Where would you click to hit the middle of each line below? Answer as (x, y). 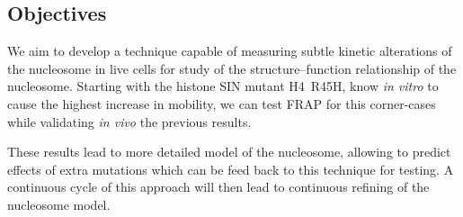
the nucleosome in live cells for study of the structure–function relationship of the (232, 68)
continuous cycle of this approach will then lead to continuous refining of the (218, 187)
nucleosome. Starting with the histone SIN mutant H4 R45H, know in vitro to (223, 86)
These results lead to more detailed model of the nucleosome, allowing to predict (229, 152)
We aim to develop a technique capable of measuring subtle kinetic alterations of (230, 51)
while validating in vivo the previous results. (129, 121)
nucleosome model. (59, 204)
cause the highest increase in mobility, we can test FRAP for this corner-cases (222, 103)
